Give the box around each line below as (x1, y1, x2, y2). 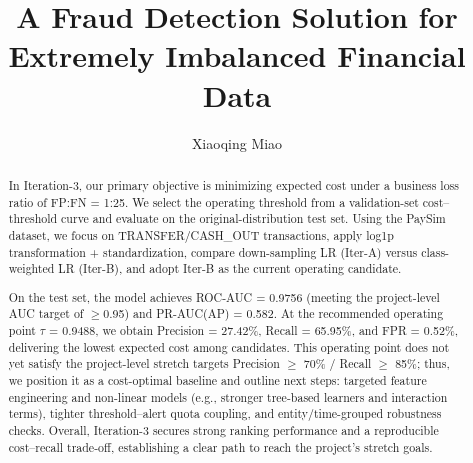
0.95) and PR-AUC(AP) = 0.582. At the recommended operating (103, 305, 444, 322)
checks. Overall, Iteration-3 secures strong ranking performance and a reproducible (8, 421, 439, 438)
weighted (8, 260, 55, 277)
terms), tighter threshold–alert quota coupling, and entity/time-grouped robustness (8, 405, 442, 422)
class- (421, 243, 450, 260)
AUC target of (8, 305, 84, 322)
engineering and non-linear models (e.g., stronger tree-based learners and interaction (8, 388, 448, 405)
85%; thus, (395, 355, 450, 372)
